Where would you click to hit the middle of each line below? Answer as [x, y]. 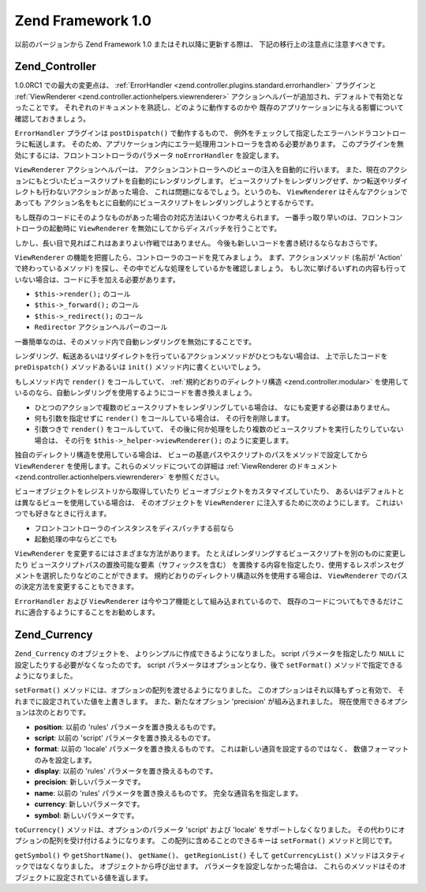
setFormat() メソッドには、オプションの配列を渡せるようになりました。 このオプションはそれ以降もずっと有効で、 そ [209, 690]
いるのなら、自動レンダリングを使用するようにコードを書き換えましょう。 [135, 393]
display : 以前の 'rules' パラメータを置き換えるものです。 [125, 771]
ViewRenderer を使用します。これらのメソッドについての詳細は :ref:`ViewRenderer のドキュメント [176, 466]
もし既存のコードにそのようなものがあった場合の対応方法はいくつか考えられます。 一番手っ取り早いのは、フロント [202, 217]
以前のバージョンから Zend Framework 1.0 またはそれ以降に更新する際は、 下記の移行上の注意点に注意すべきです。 [202, 44]
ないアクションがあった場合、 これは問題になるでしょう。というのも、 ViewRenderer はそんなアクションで [232, 191]
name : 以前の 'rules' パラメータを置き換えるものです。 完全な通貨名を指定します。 [168, 793]
